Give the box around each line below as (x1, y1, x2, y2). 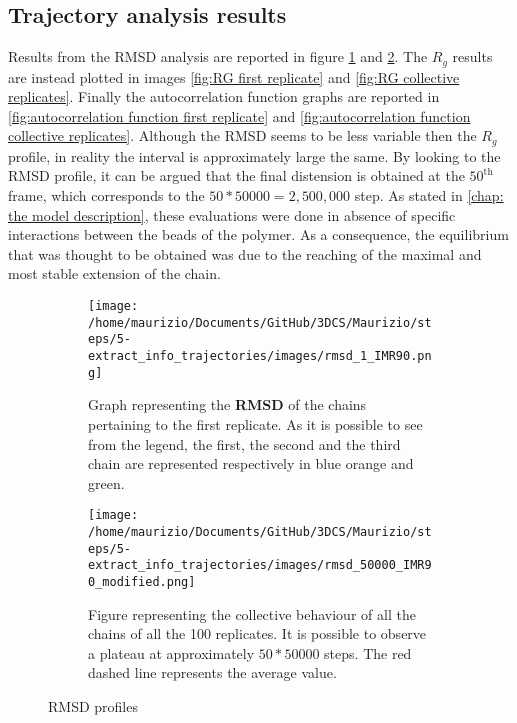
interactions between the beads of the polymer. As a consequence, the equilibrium (8, 224, 509, 245)
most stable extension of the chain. (8, 263, 221, 284)
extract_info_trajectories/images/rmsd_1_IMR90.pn (88, 349, 432, 364)
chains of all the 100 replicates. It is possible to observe (88, 623, 427, 644)
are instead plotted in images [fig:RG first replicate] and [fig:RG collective (8, 66, 460, 87)
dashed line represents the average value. (88, 662, 337, 683)
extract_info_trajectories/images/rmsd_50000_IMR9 (88, 558, 432, 573)
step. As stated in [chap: (354, 185, 504, 206)
